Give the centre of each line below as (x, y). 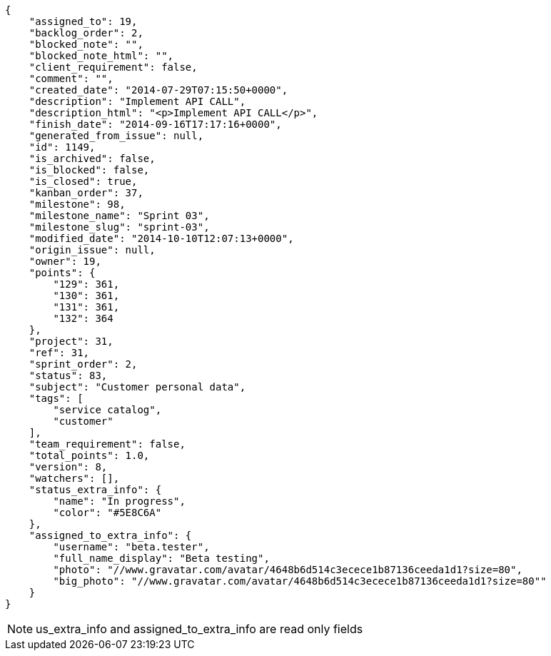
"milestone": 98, (77, 204)
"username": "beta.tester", (131, 547)
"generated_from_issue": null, (116, 136)
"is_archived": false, (92, 158)
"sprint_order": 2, (83, 364)
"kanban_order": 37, (86, 193)
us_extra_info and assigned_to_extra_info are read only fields (199, 629)
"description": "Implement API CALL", (137, 101)
